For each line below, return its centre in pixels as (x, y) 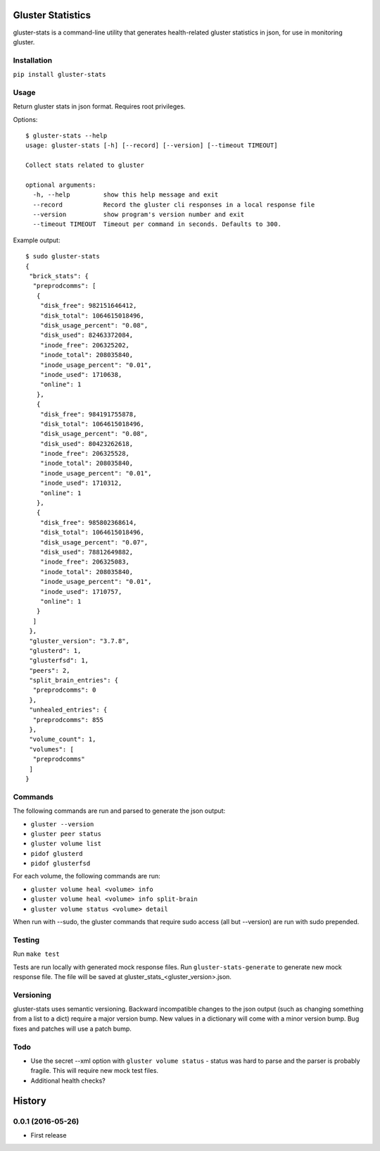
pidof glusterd (57, 853)
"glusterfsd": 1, (59, 661)
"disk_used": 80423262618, (87, 443)
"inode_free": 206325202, (85, 345)
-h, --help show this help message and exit (126, 195)
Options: (25, 119)
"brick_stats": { (59, 276)
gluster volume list (66, 844)
